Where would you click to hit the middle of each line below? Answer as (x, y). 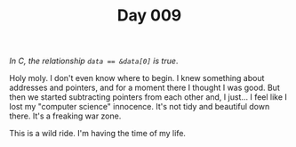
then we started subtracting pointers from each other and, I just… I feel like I (148, 97)
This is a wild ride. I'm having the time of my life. (98, 134)
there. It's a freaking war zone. (65, 116)
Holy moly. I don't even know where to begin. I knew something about (137, 78)
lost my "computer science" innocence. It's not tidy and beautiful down (140, 107)
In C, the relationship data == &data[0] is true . (94, 61)
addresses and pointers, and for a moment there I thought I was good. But (144, 88)
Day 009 (149, 16)
